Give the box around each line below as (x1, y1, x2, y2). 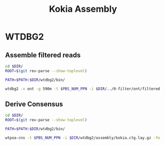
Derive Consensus (5, 100, 63, 108)
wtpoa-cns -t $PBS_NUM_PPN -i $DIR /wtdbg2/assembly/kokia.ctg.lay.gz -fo (5, 135, 161, 140)
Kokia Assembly (49, 3, 117, 15)
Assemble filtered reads (5, 51, 81, 59)
